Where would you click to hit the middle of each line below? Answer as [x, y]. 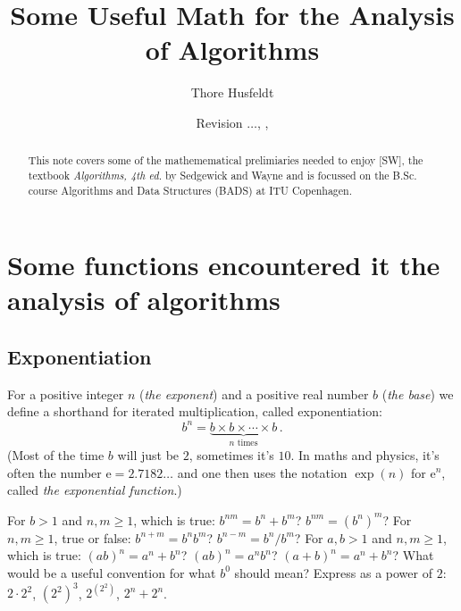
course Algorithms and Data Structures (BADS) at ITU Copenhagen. [190, 190]
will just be [148, 454]
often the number [54, 472]
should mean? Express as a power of [333, 572]
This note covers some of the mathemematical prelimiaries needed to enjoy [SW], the [226, 160]
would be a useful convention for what [112, 572]
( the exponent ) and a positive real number [254, 393]
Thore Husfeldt [232, 92]
